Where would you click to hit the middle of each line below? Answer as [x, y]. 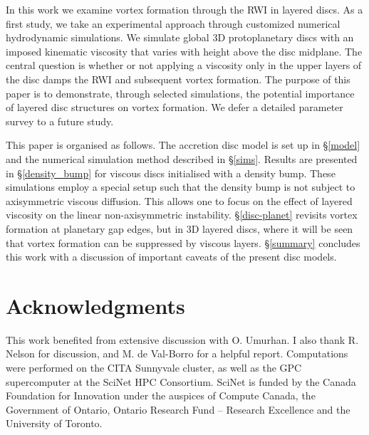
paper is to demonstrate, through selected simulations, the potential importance [180, 93]
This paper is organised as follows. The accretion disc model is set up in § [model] [183, 145]
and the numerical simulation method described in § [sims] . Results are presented [182, 158]
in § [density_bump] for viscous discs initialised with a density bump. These [171, 173]
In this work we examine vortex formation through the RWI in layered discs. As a [184, 9]
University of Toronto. [54, 423]
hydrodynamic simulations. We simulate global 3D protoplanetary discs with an [180, 37]
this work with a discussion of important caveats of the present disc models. [171, 257]
